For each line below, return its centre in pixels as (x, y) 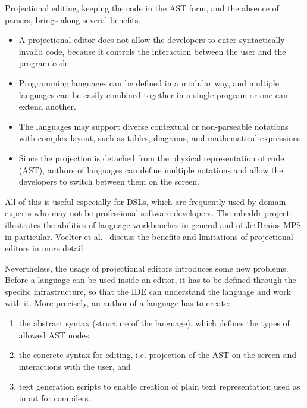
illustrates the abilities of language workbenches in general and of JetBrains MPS (153, 224)
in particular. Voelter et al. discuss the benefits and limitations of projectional (149, 236)
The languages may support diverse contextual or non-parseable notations (153, 126)
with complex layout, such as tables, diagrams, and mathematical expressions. (161, 138)
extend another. (47, 106)
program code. (45, 63)
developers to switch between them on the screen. (109, 181)
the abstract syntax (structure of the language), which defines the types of (154, 323)
